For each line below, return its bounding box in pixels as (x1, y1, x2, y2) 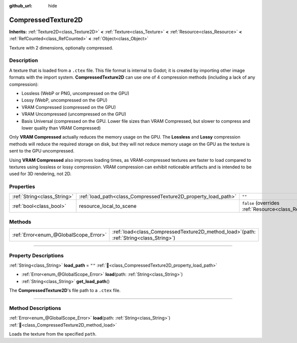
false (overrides (242, 199, 280, 206)
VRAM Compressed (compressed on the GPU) (21, 104, 116, 110)
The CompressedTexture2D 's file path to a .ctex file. (9, 288, 121, 294)
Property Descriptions (9, 252, 64, 259)
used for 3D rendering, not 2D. (9, 171, 72, 177)
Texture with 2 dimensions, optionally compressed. (9, 45, 113, 50)
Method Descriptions (9, 304, 61, 311)
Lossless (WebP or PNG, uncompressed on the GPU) (21, 91, 130, 96)
